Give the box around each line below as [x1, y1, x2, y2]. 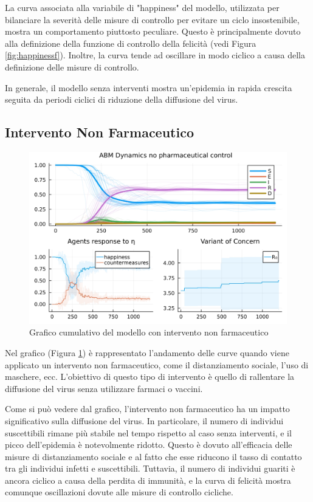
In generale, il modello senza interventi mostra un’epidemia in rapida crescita [5, 81, 292, 94]
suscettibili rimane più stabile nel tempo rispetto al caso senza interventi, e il [5, 426, 292, 439]
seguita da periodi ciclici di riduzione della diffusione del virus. [5, 93, 238, 106]
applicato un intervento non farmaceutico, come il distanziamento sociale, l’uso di [5, 358, 309, 371]
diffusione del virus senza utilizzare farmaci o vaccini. [5, 382, 203, 394]
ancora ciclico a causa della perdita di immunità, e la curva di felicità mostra [5, 473, 291, 486]
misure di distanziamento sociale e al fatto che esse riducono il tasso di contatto [5, 450, 302, 462]
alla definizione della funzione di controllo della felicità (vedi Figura [5, 36, 256, 49]
